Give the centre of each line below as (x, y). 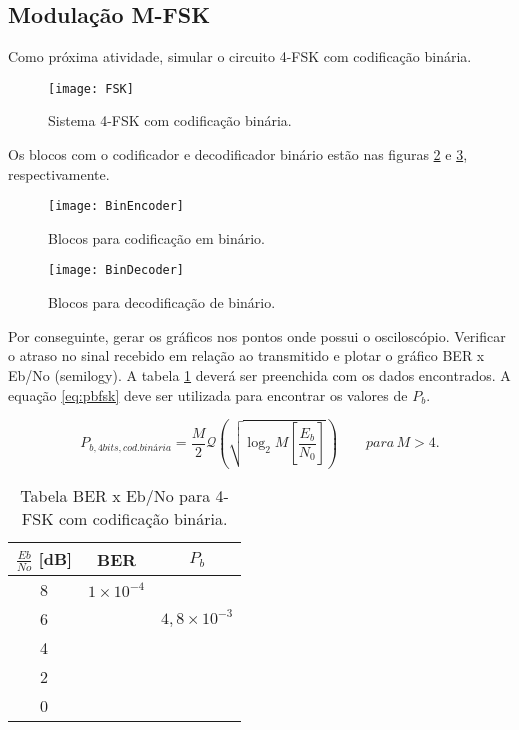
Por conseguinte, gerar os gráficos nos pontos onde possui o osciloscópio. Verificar (257, 335)
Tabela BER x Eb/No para (115, 496)
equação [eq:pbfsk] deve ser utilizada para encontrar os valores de (208, 394)
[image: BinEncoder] (116, 206)
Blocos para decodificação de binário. (162, 302)
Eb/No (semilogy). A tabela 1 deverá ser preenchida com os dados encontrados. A (259, 374)
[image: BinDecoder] (116, 270)
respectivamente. (59, 173)
